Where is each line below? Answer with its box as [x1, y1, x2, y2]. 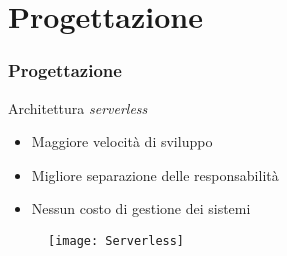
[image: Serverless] [48, 233, 185, 248]
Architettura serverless [8, 97, 148, 118]
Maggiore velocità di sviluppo [31, 131, 213, 152]
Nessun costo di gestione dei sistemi [31, 198, 251, 219]
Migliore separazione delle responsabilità [31, 164, 279, 185]
